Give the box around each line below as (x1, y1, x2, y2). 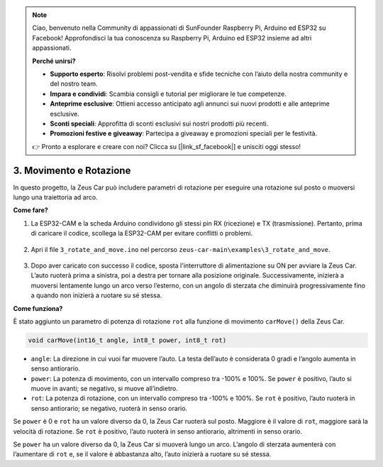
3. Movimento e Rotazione (13, 164, 131, 177)
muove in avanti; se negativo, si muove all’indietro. (30, 384, 179, 393)
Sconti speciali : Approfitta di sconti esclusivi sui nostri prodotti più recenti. (50, 119, 269, 128)
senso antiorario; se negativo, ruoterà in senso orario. (30, 404, 188, 412)
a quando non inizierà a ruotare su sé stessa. (30, 291, 162, 300)
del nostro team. (50, 79, 98, 88)
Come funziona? (13, 304, 63, 312)
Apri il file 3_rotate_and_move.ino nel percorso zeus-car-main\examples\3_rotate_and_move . (30, 245, 331, 253)
